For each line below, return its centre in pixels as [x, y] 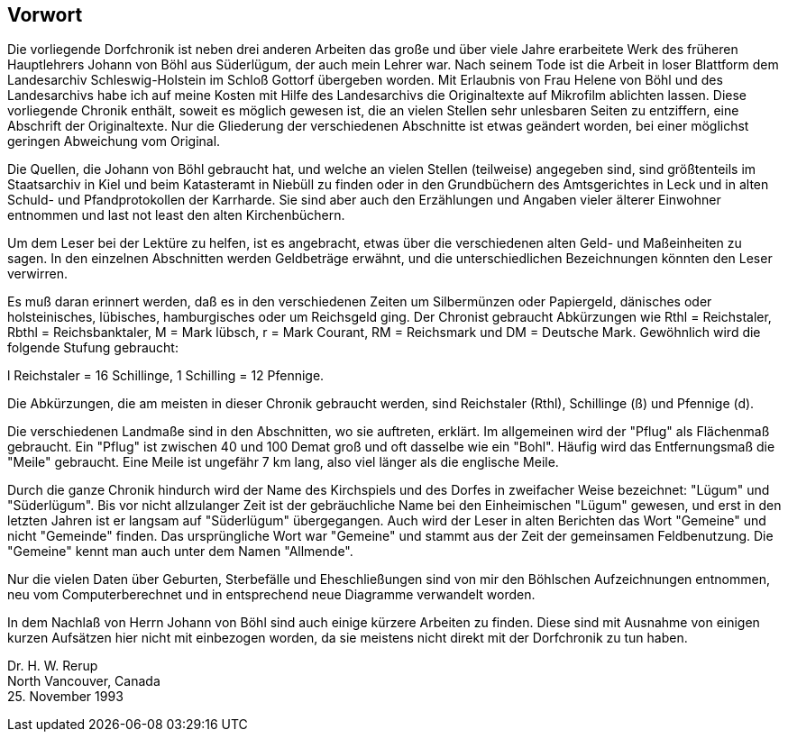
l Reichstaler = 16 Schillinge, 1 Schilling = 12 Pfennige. [166, 376]
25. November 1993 [65, 697]
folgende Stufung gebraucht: [93, 348]
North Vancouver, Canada [84, 681]
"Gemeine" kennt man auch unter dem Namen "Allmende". [180, 552]
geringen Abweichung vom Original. [114, 141]
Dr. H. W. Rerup [53, 666]
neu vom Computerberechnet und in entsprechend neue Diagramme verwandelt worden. [271, 595]
